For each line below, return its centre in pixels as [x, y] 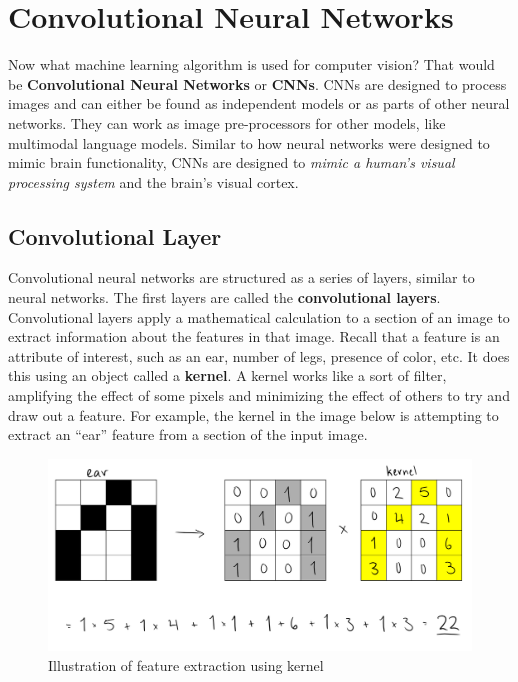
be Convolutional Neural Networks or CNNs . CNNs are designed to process [257, 83]
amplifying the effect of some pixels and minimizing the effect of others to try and [259, 395]
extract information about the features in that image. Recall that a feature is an [254, 336]
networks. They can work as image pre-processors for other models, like [227, 122]
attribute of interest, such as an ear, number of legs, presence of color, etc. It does [259, 355]
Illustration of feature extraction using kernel [186, 664]
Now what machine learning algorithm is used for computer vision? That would [251, 64]
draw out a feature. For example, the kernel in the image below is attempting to [253, 414]
